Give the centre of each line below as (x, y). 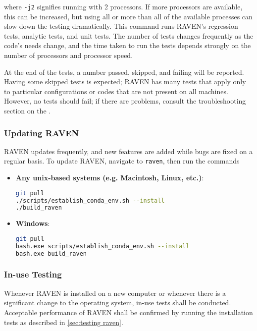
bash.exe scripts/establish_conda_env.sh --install (103, 246)
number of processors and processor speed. (69, 55)
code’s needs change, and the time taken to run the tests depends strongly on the (128, 45)
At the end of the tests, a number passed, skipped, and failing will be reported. (124, 72)
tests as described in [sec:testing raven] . (64, 322)
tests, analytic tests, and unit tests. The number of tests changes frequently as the (129, 35)
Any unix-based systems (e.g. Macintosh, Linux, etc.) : (110, 178)
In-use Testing (33, 274)
